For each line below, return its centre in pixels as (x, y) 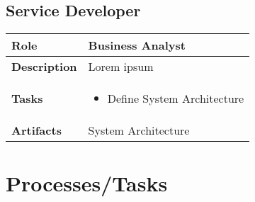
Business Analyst (137, 45)
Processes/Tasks (87, 183)
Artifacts (36, 130)
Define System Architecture (176, 99)
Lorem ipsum (121, 67)
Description (44, 67)
